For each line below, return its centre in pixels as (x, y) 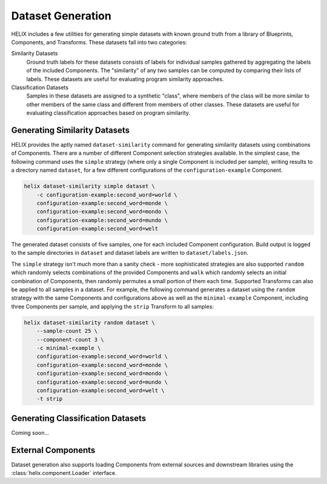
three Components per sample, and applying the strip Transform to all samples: (113, 306)
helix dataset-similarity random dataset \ (90, 322)
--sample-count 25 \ (67, 331)
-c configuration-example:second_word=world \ (107, 195)
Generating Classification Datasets (79, 418)
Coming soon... (30, 432)
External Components (53, 450)
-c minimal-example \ (69, 348)
